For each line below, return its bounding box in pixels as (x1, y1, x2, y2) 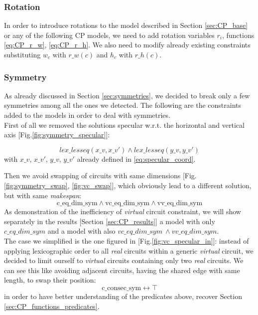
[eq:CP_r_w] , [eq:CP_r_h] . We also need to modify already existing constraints (4, 39, 251, 50)
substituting (4, 49, 41, 59)
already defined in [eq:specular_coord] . (77, 153, 196, 164)
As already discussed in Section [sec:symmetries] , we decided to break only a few (4, 90, 250, 100)
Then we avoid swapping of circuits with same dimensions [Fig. (4, 170, 197, 181)
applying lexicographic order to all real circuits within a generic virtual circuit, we (4, 245, 254, 256)
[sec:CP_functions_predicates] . (4, 301, 100, 311)
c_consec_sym (102, 284, 141, 292)
